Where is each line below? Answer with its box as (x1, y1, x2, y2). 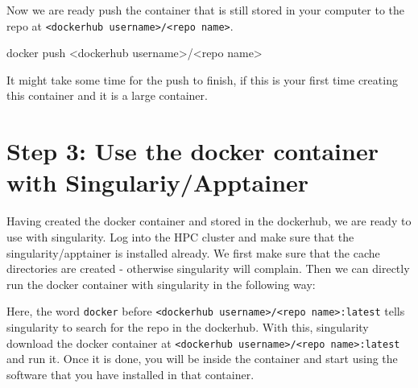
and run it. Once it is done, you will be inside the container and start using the (6, 350, 398, 367)
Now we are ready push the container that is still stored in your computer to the (6, 2, 405, 18)
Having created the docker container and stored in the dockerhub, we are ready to (6, 213, 412, 229)
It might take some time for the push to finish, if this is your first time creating (6, 71, 398, 88)
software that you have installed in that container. (6, 365, 255, 382)
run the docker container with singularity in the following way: (6, 275, 316, 292)
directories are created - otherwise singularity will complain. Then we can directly (6, 260, 410, 277)
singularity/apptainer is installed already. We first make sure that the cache (6, 244, 380, 261)
